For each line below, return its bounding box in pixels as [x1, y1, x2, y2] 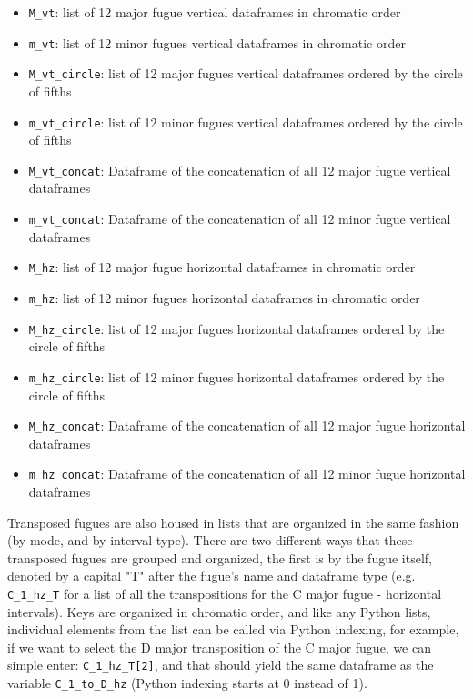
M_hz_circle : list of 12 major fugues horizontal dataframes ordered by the [28, 319, 445, 338]
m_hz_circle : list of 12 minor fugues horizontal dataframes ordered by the [28, 367, 445, 386]
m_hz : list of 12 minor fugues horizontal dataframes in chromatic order [28, 288, 420, 307]
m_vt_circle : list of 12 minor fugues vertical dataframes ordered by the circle [28, 112, 463, 131]
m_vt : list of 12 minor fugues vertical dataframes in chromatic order [28, 33, 406, 52]
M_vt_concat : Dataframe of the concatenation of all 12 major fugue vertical [28, 160, 451, 179]
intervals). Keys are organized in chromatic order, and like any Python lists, [7, 602, 431, 621]
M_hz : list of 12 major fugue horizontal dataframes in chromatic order [28, 258, 416, 277]
